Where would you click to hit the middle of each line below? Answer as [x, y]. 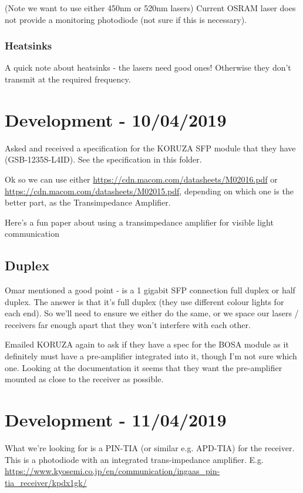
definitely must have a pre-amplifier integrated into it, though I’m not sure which [151, 356]
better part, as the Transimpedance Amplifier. [88, 202]
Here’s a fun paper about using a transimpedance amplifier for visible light [139, 222]
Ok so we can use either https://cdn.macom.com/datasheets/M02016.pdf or [141, 179]
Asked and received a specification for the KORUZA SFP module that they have [150, 148]
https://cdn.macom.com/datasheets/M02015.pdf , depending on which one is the [149, 191]
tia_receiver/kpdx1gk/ [46, 482]
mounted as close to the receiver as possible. [84, 379]
